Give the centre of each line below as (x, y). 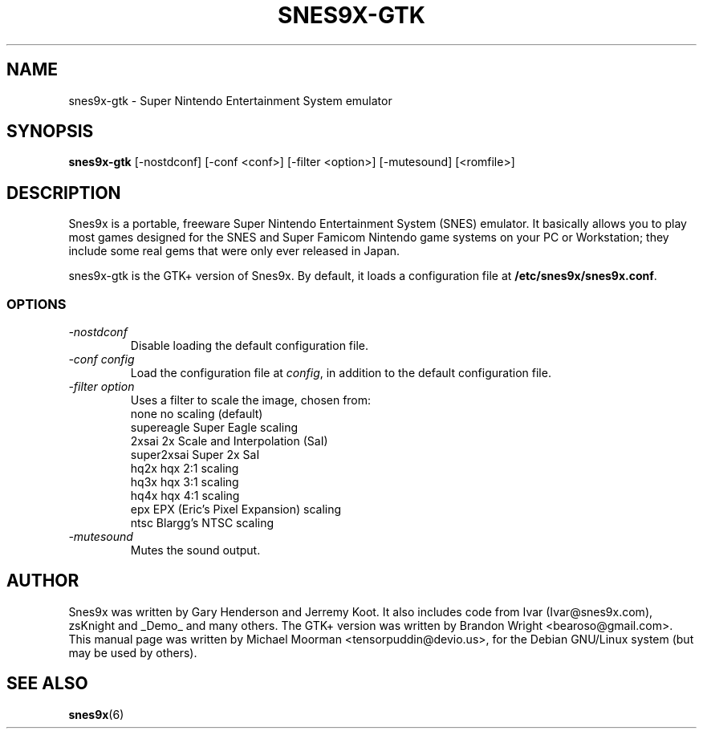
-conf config (102, 359)
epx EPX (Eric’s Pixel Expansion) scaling (236, 510)
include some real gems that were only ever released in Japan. (234, 251)
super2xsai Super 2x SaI (195, 455)
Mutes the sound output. (195, 550)
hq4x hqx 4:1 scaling (185, 496)
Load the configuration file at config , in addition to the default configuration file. (341, 373)
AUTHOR (43, 581)
